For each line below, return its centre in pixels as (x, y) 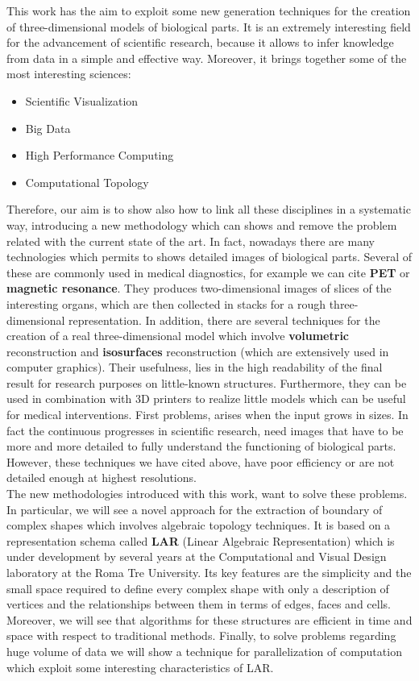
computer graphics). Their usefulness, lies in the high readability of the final (195, 367)
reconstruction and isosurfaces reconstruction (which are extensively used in (198, 351)
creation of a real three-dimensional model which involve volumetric (178, 336)
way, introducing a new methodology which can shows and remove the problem (202, 224)
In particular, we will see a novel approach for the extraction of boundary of (195, 509)
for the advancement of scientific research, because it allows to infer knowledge (200, 42)
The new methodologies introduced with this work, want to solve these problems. (207, 494)
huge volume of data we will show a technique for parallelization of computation (204, 651)
